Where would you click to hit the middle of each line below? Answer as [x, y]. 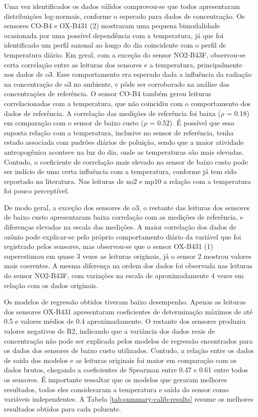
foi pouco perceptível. [37, 191]
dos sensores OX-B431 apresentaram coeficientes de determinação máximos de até [129, 311]
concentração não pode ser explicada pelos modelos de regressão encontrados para [129, 340]
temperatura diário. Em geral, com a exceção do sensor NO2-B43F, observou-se [125, 54]
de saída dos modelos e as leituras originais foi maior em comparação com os [120, 360]
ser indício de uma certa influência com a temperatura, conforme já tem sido [120, 171]
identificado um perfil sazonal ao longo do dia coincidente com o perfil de [115, 45]
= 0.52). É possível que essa [192, 123]
